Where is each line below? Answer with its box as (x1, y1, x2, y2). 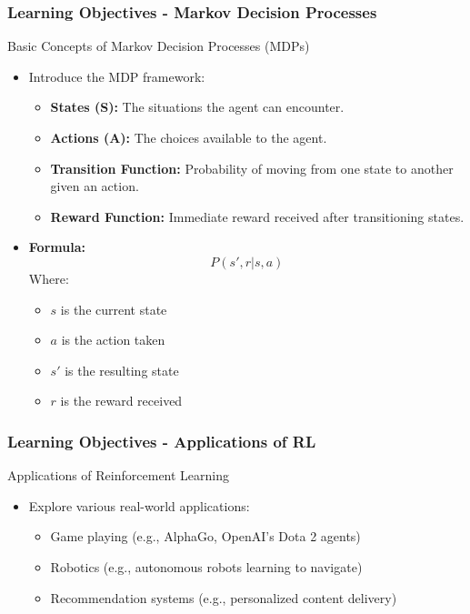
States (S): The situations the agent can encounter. (50, 97, 345, 116)
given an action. (50, 176, 139, 196)
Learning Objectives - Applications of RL (7, 429, 316, 452)
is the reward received (60, 391, 183, 410)
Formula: (28, 237, 85, 257)
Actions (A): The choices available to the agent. (50, 128, 327, 146)
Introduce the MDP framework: (28, 66, 205, 86)
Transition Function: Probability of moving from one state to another (50, 158, 454, 177)
